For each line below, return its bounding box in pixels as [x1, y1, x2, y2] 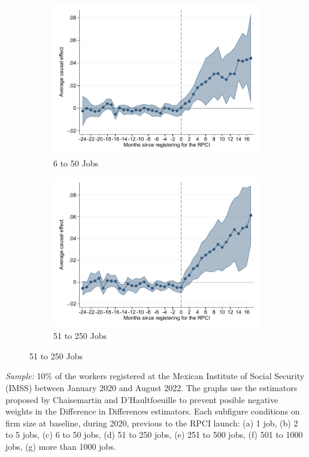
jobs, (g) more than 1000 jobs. [5, 440, 116, 452]
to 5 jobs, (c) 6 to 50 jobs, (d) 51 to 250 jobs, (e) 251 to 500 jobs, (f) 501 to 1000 [5, 428, 303, 441]
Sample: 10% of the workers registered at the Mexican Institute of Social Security [5, 370, 305, 382]
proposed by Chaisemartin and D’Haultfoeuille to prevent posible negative [5, 393, 278, 405]
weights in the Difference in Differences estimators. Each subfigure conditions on [5, 405, 300, 417]
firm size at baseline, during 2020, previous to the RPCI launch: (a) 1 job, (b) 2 [5, 416, 298, 429]
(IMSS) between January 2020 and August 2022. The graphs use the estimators [5, 381, 298, 394]
